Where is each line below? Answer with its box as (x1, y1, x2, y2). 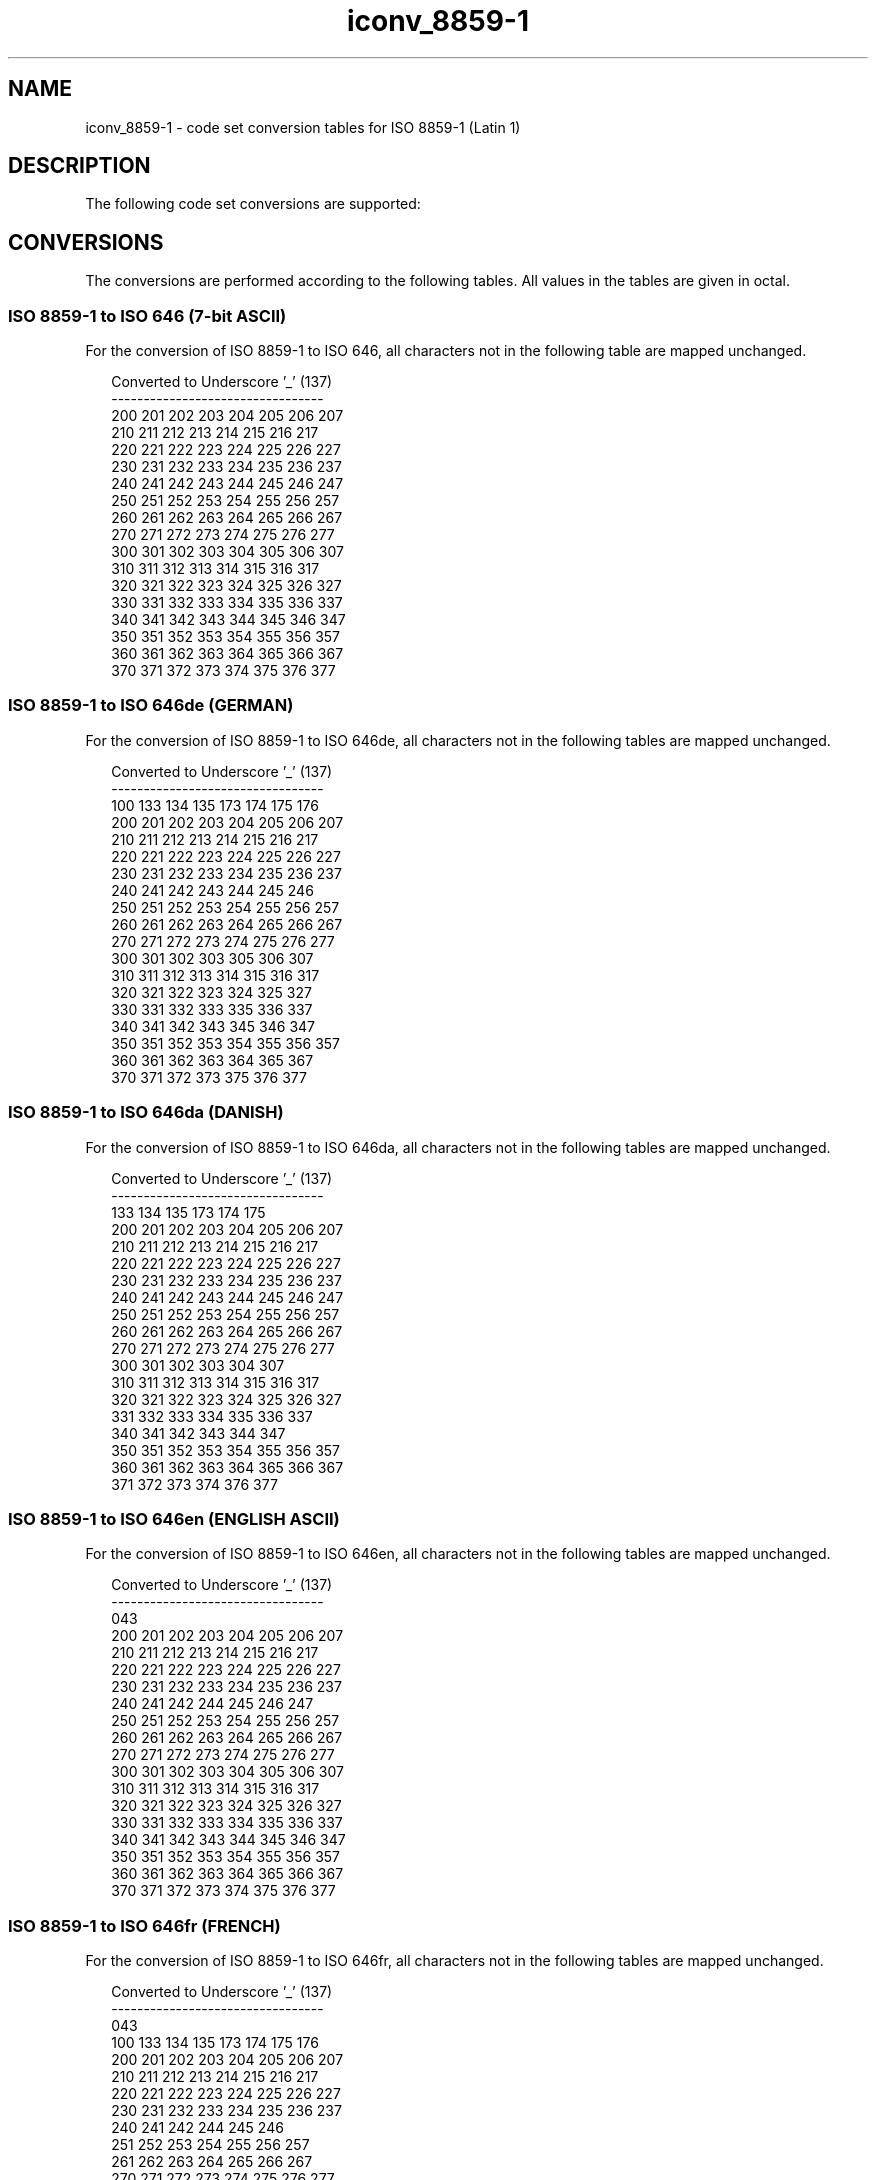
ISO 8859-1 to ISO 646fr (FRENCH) (8, 1915, 281, 1936)
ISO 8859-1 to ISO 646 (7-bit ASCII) (8, 305, 287, 326)
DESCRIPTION (8, 153, 151, 179)
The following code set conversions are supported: (85, 195, 421, 213)
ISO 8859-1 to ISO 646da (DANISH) (8, 1102, 284, 1123)
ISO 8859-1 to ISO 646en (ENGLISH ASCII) (8, 1508, 340, 1529)
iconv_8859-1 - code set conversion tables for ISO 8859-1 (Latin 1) (85, 118, 521, 136)
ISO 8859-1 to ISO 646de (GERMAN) (8, 695, 294, 716)
